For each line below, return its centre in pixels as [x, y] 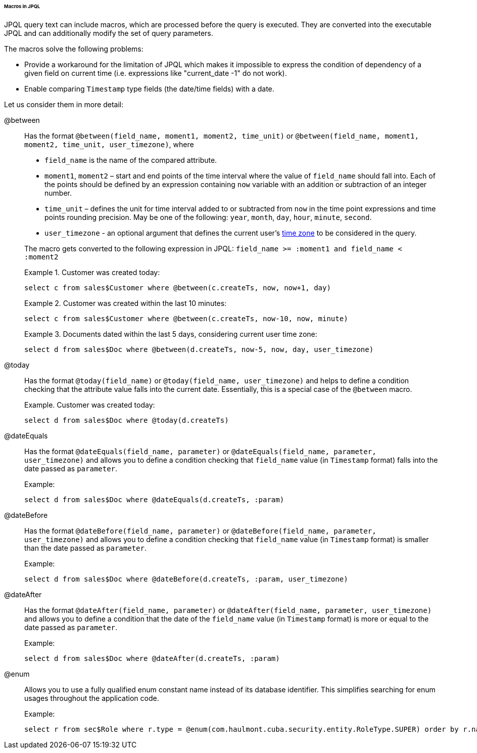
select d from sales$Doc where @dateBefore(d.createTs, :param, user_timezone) [186, 579]
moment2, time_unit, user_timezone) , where [109, 144]
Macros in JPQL [22, 6]
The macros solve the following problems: [74, 49]
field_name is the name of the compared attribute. [131, 160]
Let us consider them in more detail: [64, 104]
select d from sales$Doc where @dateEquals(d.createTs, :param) [154, 499]
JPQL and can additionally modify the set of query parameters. [109, 33]
